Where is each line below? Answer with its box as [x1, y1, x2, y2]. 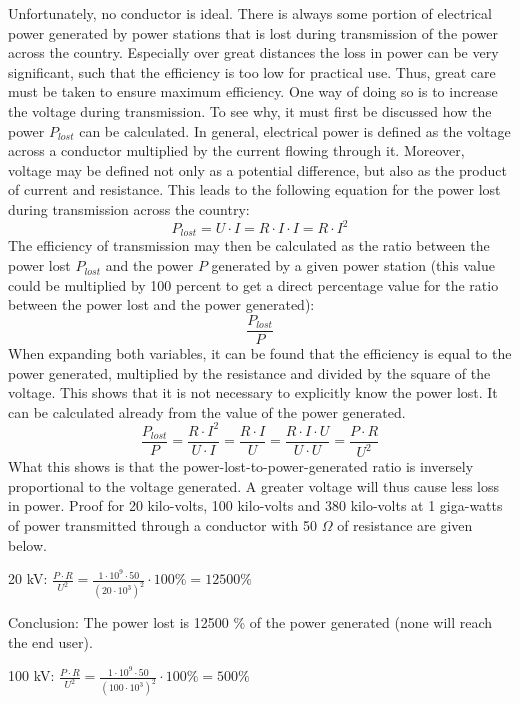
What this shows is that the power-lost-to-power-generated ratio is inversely [8, 456, 474, 477]
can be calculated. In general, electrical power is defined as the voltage [79, 120, 511, 141]
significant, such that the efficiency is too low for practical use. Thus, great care [8, 61, 496, 82]
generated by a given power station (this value [211, 255, 495, 276]
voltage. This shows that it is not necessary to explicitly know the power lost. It [8, 382, 498, 403]
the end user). [8, 631, 93, 652]
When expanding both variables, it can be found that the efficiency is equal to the [8, 342, 512, 363]
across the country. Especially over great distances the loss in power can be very [8, 42, 499, 63]
